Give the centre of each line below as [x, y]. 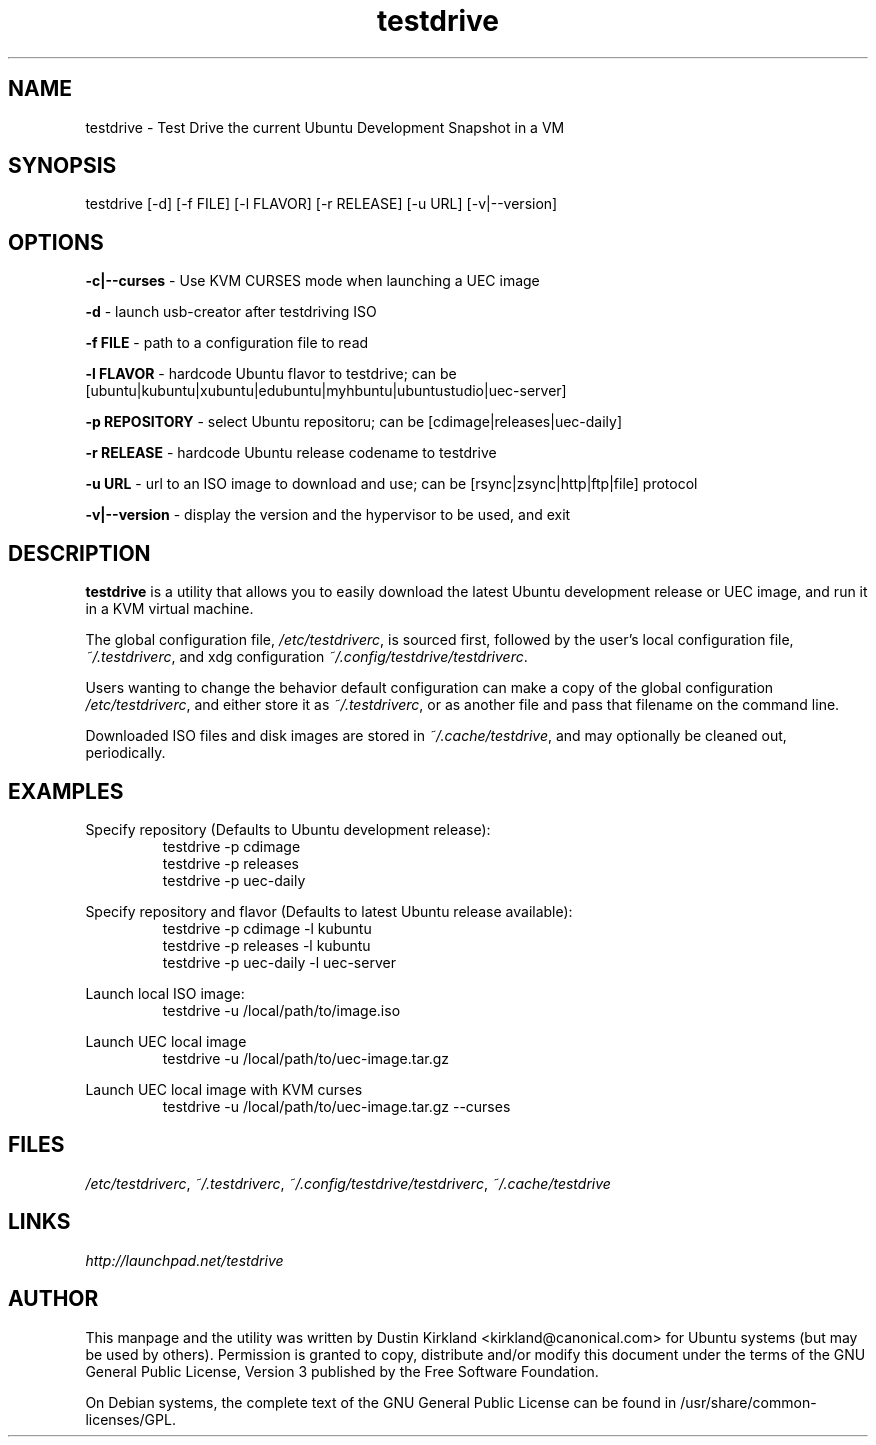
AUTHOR [53, 1299]
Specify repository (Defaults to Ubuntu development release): [288, 829]
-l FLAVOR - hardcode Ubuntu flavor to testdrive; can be [271, 374]
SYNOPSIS [62, 166]
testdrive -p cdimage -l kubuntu [267, 928]
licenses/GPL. [130, 1419]
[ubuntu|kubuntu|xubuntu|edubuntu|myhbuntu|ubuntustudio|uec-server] [326, 391]
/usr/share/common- [748, 1402]
